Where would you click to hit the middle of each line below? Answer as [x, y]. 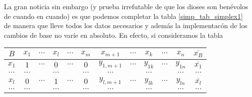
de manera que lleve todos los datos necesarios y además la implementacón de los [126, 25]
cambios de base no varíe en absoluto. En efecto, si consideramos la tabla [114, 35]
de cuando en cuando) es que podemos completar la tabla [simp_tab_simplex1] [124, 16]
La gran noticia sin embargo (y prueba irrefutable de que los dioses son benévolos [126, 6]
